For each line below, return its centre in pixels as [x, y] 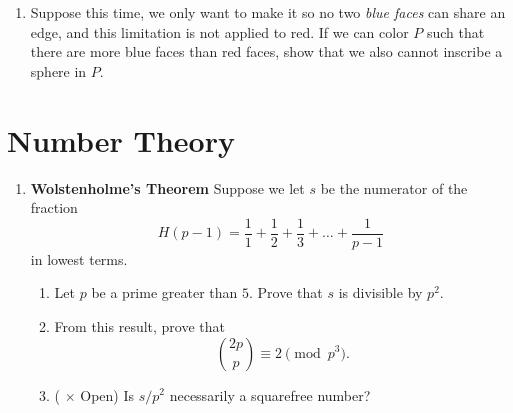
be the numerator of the [394, 187]
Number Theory [121, 139]
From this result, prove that [140, 325]
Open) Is [107, 394]
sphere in [58, 70]
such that [455, 31]
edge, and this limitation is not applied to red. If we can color [219, 31]
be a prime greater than [164, 292]
